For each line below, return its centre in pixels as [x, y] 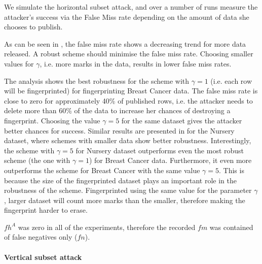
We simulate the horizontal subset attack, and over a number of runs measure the [131, 7]
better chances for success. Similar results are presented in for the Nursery [119, 130]
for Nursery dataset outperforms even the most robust [160, 150]
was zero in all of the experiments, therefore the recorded [107, 227]
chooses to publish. [33, 27]
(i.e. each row [231, 80]
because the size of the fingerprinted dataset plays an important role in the [120, 180]
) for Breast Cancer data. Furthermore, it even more [170, 160]
